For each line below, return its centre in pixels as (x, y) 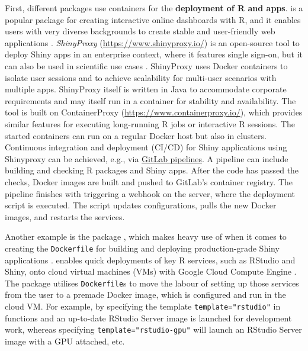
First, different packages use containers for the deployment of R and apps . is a (154, 8)
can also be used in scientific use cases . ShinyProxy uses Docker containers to (146, 65)
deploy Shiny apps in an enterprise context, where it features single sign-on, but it (154, 54)
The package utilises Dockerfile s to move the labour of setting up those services (152, 283)
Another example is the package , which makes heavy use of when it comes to (146, 236)
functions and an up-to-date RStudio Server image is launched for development (148, 318)
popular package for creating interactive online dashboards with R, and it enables (153, 19)
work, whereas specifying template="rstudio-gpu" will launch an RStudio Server (153, 329)
